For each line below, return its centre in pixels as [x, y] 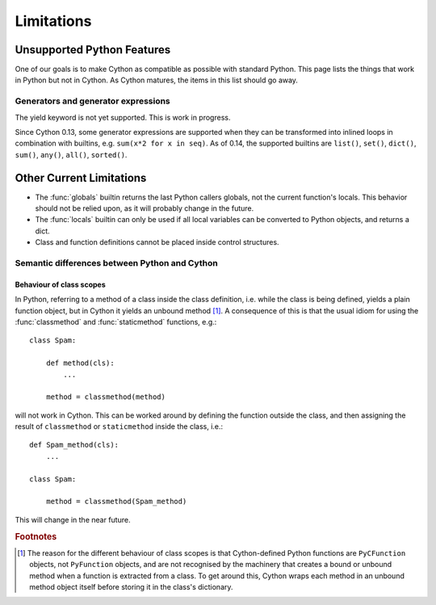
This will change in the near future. [73, 519]
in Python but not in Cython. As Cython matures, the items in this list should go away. [157, 80]
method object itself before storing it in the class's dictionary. [131, 587]
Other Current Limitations [81, 178]
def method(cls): [80, 363]
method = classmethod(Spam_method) [116, 502]
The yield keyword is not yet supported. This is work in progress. [123, 117]
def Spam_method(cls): [74, 445]
